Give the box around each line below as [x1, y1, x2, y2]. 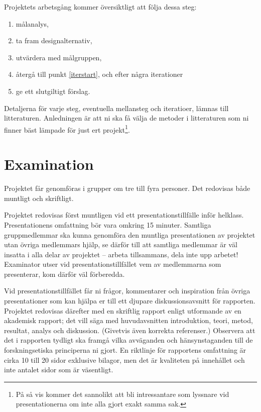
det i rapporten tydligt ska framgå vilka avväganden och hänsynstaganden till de [4, 335, 253, 345]
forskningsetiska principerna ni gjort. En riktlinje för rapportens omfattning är [4, 345, 246, 355]
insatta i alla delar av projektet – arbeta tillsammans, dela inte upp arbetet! [4, 249, 238, 259]
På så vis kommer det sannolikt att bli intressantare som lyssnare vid [16, 388, 229, 399]
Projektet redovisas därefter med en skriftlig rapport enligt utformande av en [4, 305, 241, 316]
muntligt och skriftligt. [4, 192, 74, 203]
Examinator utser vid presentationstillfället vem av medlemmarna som [4, 259, 221, 269]
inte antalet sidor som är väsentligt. [4, 364, 113, 375]
